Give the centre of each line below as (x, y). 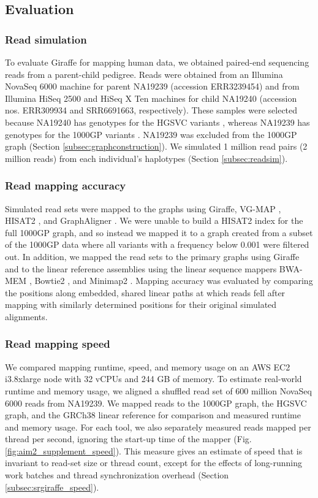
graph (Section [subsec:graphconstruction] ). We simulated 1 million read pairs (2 (156, 146)
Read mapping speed (58, 344)
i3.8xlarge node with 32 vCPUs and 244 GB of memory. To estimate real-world (153, 379)
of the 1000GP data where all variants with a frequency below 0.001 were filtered (157, 244)
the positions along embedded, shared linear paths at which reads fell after (145, 292)
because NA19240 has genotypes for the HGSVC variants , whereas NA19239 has (157, 122)
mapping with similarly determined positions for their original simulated (141, 305)
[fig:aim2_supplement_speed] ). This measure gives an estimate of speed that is (154, 450)
